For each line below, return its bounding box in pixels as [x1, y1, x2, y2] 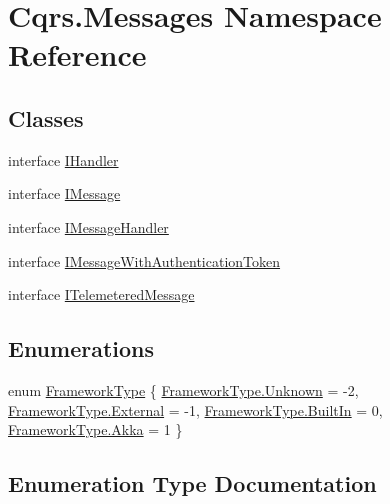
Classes [8, 102, 84, 133]
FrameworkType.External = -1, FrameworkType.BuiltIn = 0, [8, 399, 383, 420]
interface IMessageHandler [8, 216, 169, 237]
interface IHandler [8, 149, 119, 170]
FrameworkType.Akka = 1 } [8, 419, 183, 440]
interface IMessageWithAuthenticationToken [8, 250, 281, 271]
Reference [8, 34, 147, 75]
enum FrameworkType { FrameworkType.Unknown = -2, [8, 379, 359, 400]
